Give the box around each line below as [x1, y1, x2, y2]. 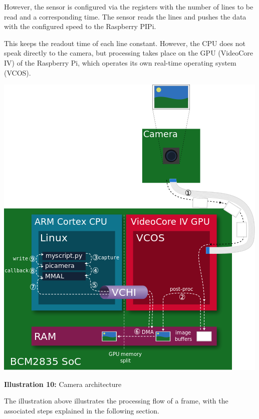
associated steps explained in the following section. [4, 405, 159, 415]
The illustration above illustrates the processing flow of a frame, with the [4, 395, 228, 406]
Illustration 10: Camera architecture [4, 378, 122, 389]
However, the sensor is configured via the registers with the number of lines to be [4, 2, 253, 12]
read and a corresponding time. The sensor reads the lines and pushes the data [4, 11, 246, 22]
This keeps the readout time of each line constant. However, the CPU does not [4, 38, 245, 48]
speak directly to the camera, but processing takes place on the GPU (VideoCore [4, 48, 253, 58]
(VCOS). [4, 67, 31, 78]
